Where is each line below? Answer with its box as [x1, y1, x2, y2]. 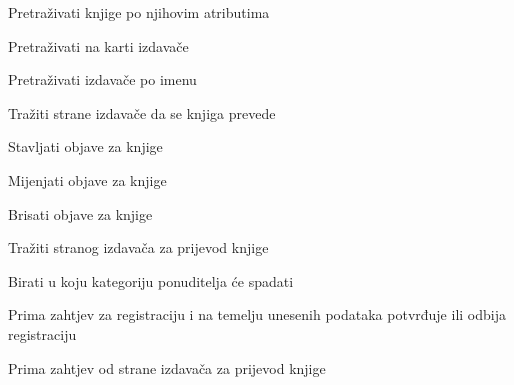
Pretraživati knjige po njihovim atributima [8, 2, 270, 22]
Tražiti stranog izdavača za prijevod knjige [8, 237, 269, 258]
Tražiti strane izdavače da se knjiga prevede [8, 102, 276, 123]
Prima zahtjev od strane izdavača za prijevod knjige [8, 357, 326, 378]
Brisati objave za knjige [8, 203, 153, 224]
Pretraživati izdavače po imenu [8, 69, 197, 90]
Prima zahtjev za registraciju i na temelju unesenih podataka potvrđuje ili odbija [8, 304, 506, 325]
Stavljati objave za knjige [8, 136, 163, 157]
